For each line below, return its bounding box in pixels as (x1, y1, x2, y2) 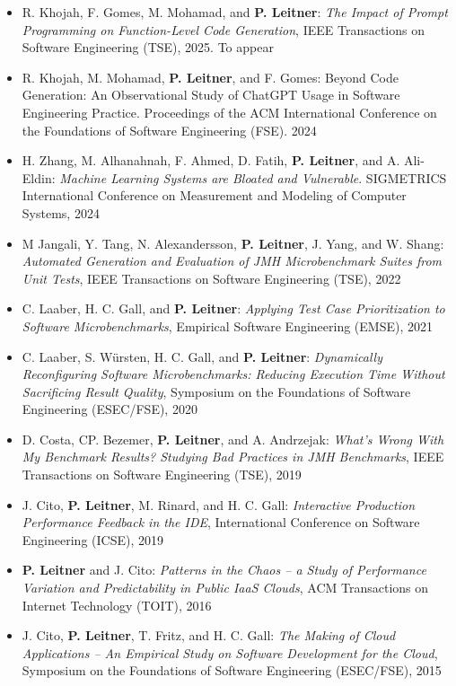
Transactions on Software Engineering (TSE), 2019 (22, 465, 302, 484)
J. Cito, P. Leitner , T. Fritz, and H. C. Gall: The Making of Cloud (22, 626, 396, 645)
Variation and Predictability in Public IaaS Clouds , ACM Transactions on (22, 578, 429, 597)
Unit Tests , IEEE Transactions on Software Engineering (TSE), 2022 (22, 268, 401, 287)
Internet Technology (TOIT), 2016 (22, 595, 212, 614)
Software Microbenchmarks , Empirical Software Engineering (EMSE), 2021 (22, 316, 433, 335)
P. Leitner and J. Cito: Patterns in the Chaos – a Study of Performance (22, 560, 426, 579)
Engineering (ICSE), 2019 (22, 530, 163, 549)
